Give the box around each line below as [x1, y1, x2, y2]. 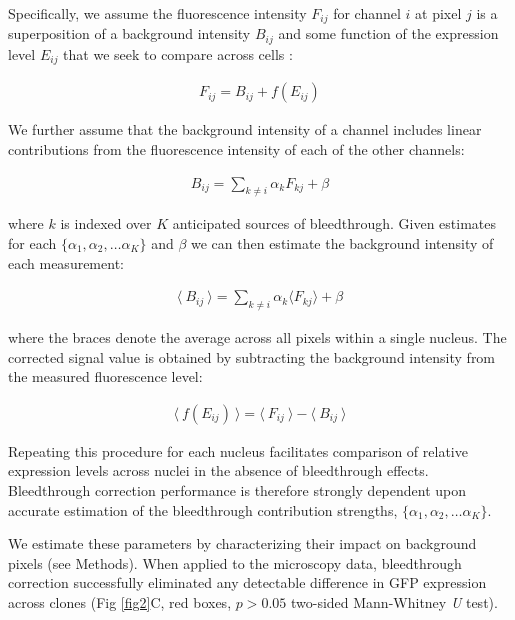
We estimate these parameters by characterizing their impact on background [8, 533, 477, 554]
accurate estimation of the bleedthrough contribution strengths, [8, 499, 398, 520]
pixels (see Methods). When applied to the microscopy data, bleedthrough [8, 552, 462, 573]
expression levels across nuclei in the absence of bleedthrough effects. [8, 460, 429, 481]
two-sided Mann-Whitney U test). [290, 591, 498, 612]
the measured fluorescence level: [8, 366, 203, 387]
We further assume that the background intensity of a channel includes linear [8, 119, 482, 140]
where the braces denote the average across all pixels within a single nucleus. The [8, 327, 507, 348]
